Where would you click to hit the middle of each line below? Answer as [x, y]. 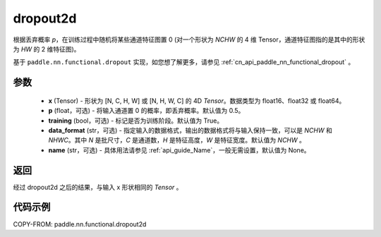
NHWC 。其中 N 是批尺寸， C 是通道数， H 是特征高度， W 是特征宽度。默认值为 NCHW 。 [177, 140]
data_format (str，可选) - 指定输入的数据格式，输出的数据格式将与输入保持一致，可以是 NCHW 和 [190, 130]
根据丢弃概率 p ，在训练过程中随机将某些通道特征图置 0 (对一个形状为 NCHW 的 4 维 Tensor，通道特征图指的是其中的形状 [189, 39]
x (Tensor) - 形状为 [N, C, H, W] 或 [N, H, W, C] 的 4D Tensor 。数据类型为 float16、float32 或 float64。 [197, 101]
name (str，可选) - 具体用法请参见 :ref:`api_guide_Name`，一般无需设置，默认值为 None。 [179, 150]
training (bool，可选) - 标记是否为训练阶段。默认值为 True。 [136, 121]
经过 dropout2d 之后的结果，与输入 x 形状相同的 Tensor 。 [98, 187]
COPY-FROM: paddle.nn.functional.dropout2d [80, 224]
